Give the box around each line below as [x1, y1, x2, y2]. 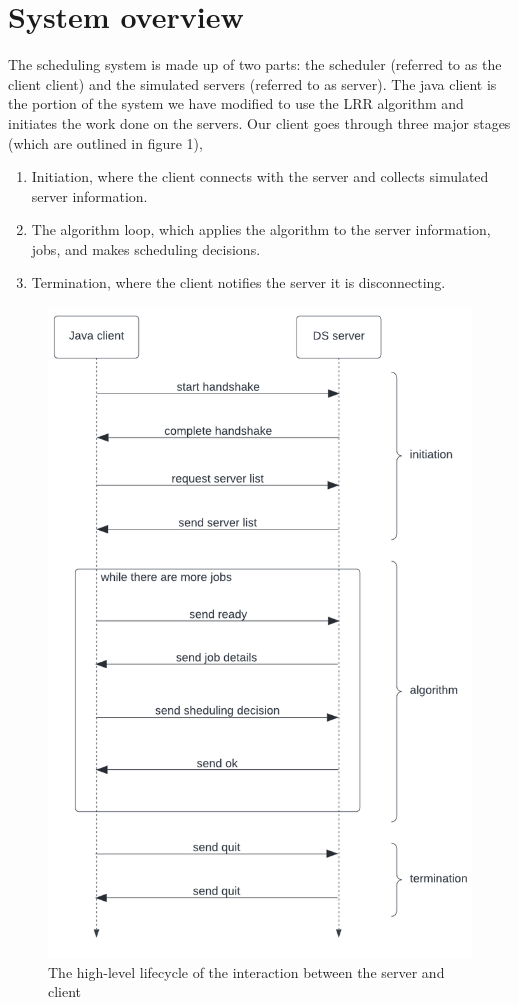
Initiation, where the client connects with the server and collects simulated [31, 166, 489, 187]
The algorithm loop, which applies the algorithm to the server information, [31, 219, 491, 240]
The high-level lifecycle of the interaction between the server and [48, 961, 445, 982]
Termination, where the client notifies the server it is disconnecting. [31, 272, 446, 293]
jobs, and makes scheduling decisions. [31, 238, 261, 259]
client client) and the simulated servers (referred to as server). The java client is [8, 73, 497, 94]
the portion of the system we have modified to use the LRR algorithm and [8, 93, 464, 114]
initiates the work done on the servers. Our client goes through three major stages [8, 112, 511, 133]
